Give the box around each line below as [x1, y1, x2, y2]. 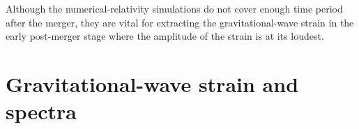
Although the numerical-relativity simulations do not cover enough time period [6, 1, 343, 15]
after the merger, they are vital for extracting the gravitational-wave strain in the [6, 15, 354, 29]
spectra [6, 97, 77, 126]
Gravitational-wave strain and [6, 69, 299, 98]
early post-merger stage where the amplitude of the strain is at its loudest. [6, 29, 324, 43]
